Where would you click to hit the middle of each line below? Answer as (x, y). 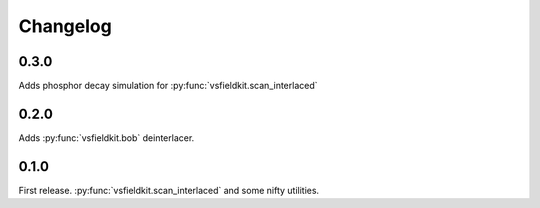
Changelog (65, 26)
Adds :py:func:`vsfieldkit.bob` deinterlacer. (106, 137)
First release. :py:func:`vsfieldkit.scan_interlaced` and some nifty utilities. (169, 190)
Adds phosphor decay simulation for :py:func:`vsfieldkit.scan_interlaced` (168, 86)
